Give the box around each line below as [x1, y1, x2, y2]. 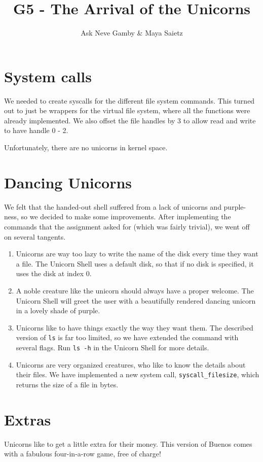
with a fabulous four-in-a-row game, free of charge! [4, 448, 161, 459]
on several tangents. [4, 231, 66, 242]
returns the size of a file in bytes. [16, 379, 119, 389]
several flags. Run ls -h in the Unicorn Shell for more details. [16, 342, 209, 352]
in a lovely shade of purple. [16, 305, 100, 316]
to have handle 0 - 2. [4, 125, 68, 136]
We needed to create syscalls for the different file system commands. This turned [4, 95, 255, 106]
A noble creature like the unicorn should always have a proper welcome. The [16, 285, 254, 295]
